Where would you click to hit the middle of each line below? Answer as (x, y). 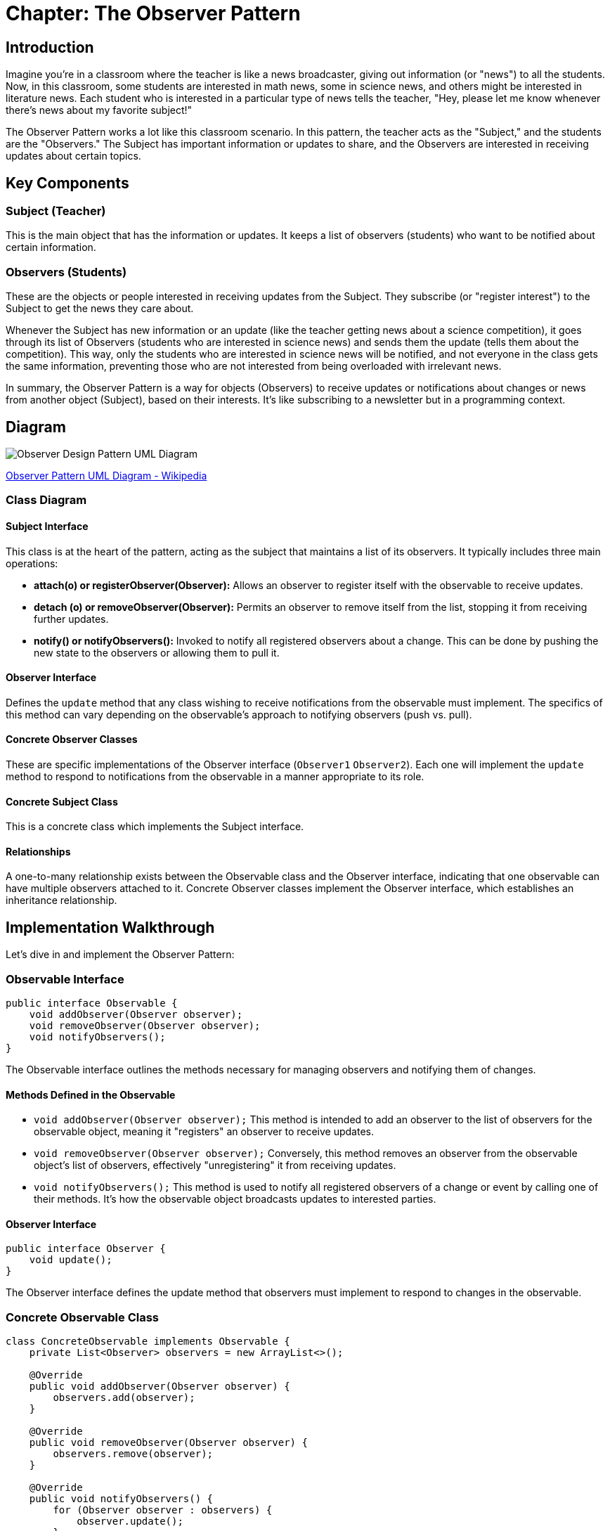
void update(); (71, 1260)
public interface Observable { (92, 1003)
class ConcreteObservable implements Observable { (148, 1342)
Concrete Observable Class (83, 1317)
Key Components (67, 183)
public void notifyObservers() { (121, 1499)
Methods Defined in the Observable (91, 1094)
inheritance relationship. (61, 900)
